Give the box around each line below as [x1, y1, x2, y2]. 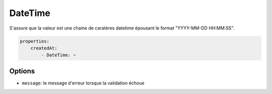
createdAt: [30, 45, 57, 51]
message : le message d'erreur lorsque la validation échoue [22, 80, 145, 86]
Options [9, 66, 35, 75]
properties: [20, 38, 50, 44]
